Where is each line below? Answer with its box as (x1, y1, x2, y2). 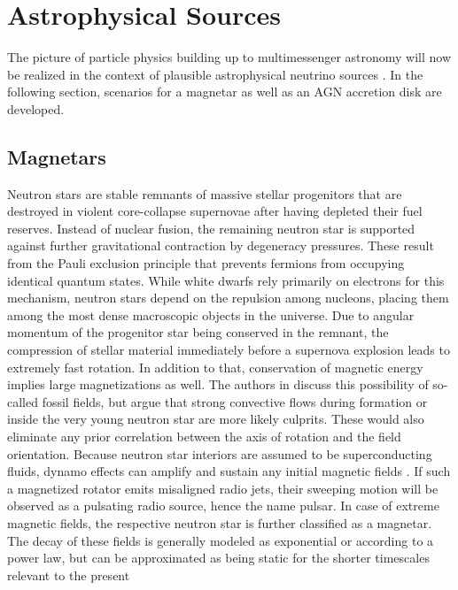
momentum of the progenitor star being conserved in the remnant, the (7, 323, 389, 341)
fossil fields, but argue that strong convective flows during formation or (42, 392, 428, 410)
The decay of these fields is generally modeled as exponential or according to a (7, 531, 434, 549)
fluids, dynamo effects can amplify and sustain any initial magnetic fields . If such (7, 462, 451, 480)
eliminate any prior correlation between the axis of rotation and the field (7, 427, 401, 446)
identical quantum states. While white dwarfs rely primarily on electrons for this (7, 271, 445, 289)
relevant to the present (7, 565, 130, 584)
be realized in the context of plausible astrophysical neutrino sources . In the (7, 65, 423, 83)
